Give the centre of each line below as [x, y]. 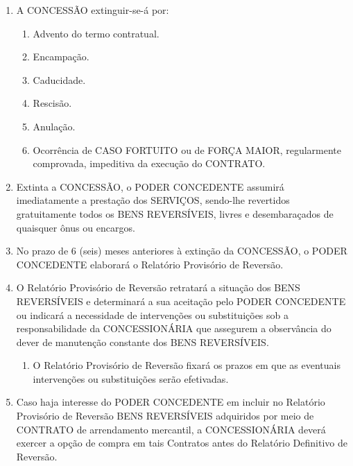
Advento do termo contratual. [96, 33]
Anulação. [54, 126]
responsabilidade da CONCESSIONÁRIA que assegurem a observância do [174, 328]
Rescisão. [52, 103]
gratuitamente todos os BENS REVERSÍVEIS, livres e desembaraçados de [175, 213]
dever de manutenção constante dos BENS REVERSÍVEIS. [143, 342]
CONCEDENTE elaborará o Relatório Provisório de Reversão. [150, 264]
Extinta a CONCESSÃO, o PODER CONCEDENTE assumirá [150, 186]
